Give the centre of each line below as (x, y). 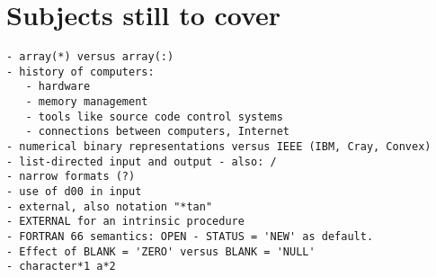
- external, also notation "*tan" (110, 206)
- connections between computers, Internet (157, 132)
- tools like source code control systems (154, 116)
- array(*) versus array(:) (90, 57)
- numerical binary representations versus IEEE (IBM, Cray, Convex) (219, 147)
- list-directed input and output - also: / (142, 161)
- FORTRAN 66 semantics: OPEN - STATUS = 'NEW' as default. (190, 237)
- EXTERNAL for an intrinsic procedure (125, 222)
